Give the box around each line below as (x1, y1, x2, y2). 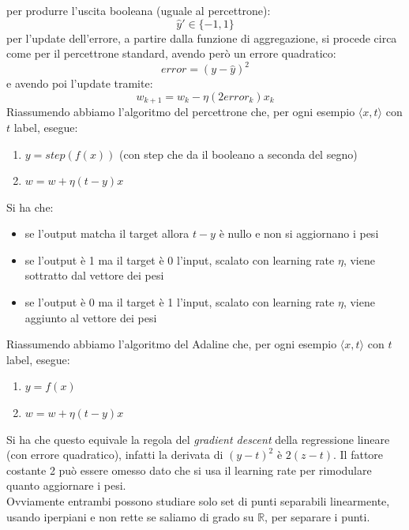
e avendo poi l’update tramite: (6, 75, 153, 92)
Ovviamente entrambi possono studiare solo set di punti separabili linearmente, (6, 493, 390, 509)
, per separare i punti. (265, 508, 370, 524)
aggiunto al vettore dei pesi (24, 309, 157, 325)
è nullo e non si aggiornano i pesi (219, 225, 379, 242)
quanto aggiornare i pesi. (6, 477, 126, 494)
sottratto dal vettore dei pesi (24, 267, 164, 284)
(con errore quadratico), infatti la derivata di (6, 446, 223, 463)
